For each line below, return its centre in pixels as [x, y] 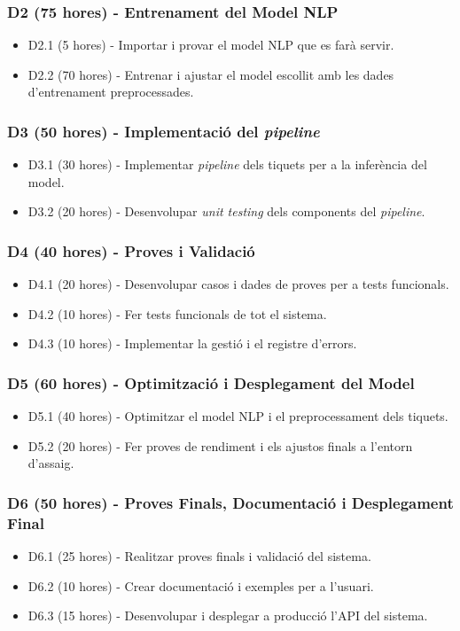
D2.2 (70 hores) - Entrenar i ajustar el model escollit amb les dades [211, 74]
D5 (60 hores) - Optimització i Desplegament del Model [211, 382]
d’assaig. [51, 463]
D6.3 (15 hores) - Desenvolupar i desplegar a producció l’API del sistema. [228, 615]
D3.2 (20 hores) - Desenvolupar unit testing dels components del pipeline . [226, 211]
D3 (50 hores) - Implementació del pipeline [164, 131]
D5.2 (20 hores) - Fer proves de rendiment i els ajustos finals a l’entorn [220, 445]
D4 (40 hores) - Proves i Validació [131, 250]
